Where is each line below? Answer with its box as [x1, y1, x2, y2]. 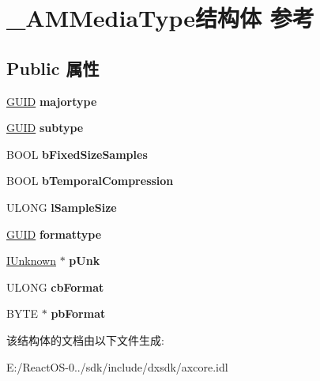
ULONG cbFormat [6, 278, 104, 295]
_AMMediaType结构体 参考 [6, 2, 314, 34]
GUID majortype [6, 92, 97, 109]
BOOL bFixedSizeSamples [6, 145, 148, 162]
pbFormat [51, 305, 106, 322]
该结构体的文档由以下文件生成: [6, 331, 164, 348]
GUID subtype [6, 119, 84, 136]
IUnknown [6, 252, 57, 269]
